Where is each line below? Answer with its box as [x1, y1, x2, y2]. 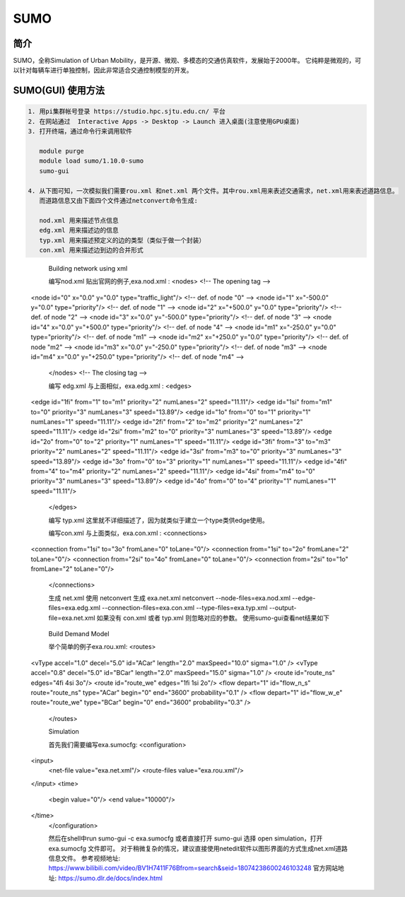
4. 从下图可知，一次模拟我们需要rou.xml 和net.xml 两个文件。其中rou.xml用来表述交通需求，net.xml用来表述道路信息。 [28, 187, 399, 194]
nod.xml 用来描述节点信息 [39, 216, 119, 224]
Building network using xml [48, 264, 128, 272]
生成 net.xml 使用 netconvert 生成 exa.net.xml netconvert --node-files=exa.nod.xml [48, 594, 291, 602]
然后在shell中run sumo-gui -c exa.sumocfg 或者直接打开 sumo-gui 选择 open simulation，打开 [48, 834, 323, 843]
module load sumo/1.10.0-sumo [39, 157, 144, 165]
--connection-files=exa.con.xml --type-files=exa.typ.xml [101, 604, 268, 612]
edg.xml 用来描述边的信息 [39, 226, 119, 235]
